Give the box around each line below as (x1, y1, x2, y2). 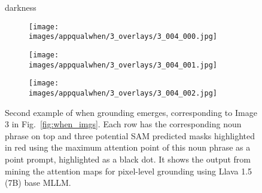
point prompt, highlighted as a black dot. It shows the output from (5, 152, 251, 165)
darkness (5, 1, 36, 13)
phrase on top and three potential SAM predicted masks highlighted (5, 129, 255, 142)
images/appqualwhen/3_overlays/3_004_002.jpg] (29, 88, 217, 97)
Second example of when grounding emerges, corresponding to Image (5, 106, 257, 118)
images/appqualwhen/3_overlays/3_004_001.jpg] (29, 60, 217, 69)
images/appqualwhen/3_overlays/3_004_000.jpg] (29, 32, 217, 41)
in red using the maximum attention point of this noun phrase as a (5, 141, 251, 154)
